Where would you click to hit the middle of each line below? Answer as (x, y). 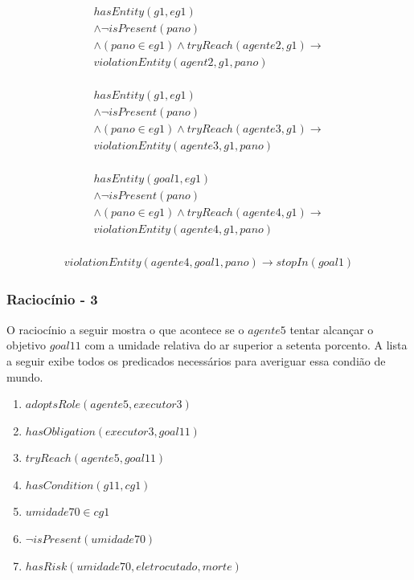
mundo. (25, 376)
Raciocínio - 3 (52, 299)
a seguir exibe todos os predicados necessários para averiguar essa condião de (196, 360)
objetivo (27, 345)
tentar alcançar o (332, 329)
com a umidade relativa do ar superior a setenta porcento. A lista (246, 345)
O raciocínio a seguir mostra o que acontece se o (125, 329)
